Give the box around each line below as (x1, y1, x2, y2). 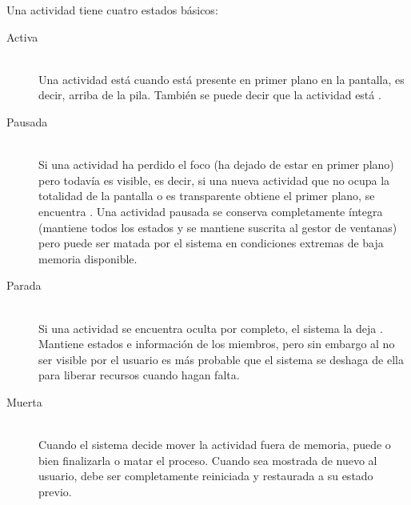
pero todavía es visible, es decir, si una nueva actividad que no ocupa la (38, 171, 390, 188)
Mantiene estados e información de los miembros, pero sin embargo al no (38, 335, 395, 352)
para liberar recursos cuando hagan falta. (38, 367, 240, 383)
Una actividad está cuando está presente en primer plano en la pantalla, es (38, 70, 405, 87)
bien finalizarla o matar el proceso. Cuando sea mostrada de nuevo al (38, 451, 377, 468)
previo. (38, 483, 72, 499)
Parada (6, 277, 42, 294)
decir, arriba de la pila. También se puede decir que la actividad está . (38, 86, 381, 103)
